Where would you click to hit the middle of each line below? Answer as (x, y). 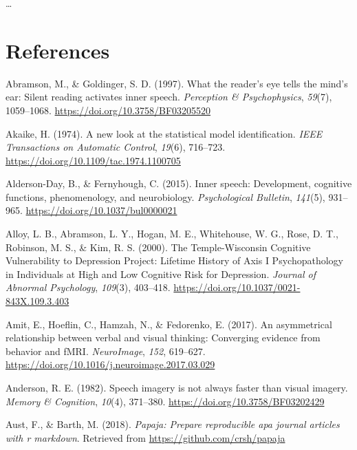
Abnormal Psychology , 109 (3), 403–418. (88, 287)
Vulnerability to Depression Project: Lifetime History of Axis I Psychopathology (174, 260)
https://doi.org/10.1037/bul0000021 (101, 210)
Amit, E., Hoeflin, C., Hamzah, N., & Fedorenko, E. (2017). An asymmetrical (169, 324)
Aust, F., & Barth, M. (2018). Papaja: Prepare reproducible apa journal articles (173, 424)
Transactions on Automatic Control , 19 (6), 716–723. (116, 147)
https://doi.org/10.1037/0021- (237, 287)
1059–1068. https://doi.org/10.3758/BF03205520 (108, 110)
